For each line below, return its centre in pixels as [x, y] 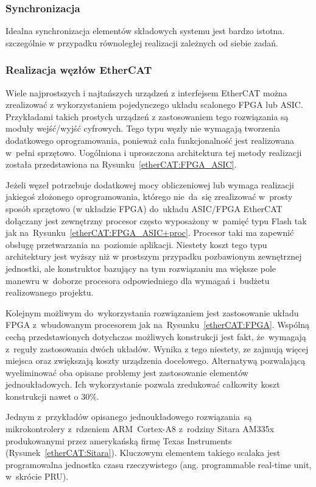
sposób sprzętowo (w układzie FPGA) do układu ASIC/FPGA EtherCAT [144, 208]
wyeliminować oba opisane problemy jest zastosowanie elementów [127, 372]
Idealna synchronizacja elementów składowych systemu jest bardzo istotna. [145, 31]
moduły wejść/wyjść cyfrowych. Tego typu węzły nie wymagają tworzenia [143, 128]
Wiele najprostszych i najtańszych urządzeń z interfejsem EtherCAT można [146, 92]
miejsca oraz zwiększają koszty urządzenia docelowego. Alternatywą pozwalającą [156, 361]
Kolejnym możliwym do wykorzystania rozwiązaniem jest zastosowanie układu [152, 312]
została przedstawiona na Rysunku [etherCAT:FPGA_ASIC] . [121, 164]
